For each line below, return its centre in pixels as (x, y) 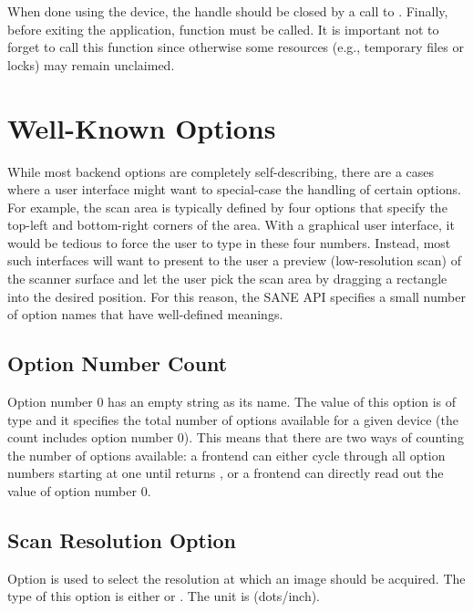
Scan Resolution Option (122, 540)
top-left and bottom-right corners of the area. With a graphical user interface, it (231, 225)
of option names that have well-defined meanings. (145, 314)
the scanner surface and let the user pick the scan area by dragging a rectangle (227, 279)
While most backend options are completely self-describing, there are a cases (221, 171)
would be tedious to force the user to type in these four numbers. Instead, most (229, 242)
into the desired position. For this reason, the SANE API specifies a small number (236, 296)
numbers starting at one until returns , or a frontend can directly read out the (226, 473)
